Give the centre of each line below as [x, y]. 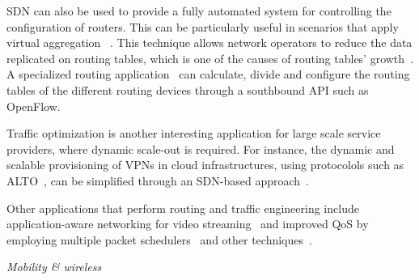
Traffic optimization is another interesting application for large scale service [194, 133]
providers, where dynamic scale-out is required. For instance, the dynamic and [201, 148]
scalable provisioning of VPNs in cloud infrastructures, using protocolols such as [205, 165]
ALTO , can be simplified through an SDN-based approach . [158, 180]
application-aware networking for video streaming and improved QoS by [188, 224]
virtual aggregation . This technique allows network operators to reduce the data [209, 42]
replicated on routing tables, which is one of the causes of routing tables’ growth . [210, 58]
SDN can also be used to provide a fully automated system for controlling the [199, 11]
